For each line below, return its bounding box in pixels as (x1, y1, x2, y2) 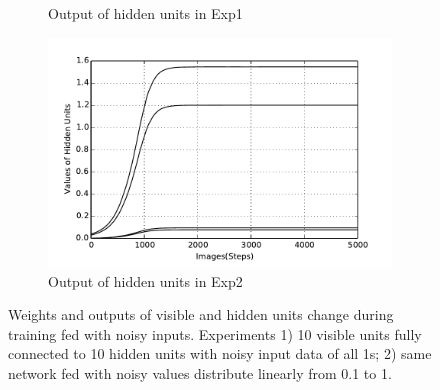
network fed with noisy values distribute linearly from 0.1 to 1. (8, 362, 392, 383)
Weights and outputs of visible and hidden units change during (8, 304, 394, 325)
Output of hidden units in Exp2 (48, 270, 243, 291)
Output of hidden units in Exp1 (48, 3, 243, 23)
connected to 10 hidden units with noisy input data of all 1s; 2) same (8, 343, 432, 364)
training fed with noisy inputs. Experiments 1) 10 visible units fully (8, 323, 422, 344)
